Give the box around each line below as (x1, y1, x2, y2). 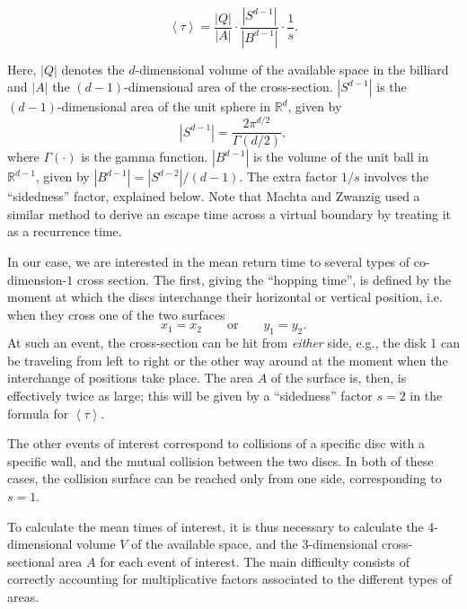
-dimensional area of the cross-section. (124, 77, 333, 96)
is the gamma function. (81, 147, 208, 166)
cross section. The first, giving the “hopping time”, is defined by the (76, 269, 452, 288)
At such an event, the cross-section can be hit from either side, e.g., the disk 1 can (7, 333, 460, 352)
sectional (7, 552, 55, 570)
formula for (7, 403, 69, 422)
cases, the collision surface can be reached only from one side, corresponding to (7, 469, 442, 488)
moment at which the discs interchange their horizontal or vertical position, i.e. (7, 287, 443, 306)
